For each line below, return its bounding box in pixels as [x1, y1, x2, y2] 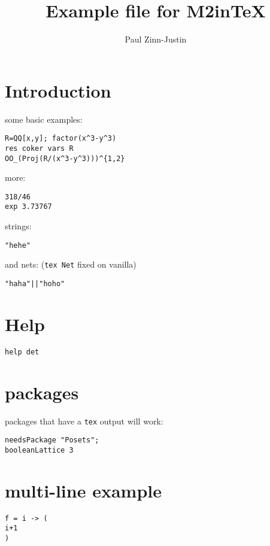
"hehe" [5, 241, 31, 250]
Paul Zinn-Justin [125, 33, 187, 45]
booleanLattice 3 [5, 445, 74, 454]
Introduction [5, 78, 111, 102]
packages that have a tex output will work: [5, 414, 163, 427]
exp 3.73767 [5, 202, 52, 211]
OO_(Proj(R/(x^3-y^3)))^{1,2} [5, 154, 125, 163]
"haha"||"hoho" [5, 280, 65, 289]
